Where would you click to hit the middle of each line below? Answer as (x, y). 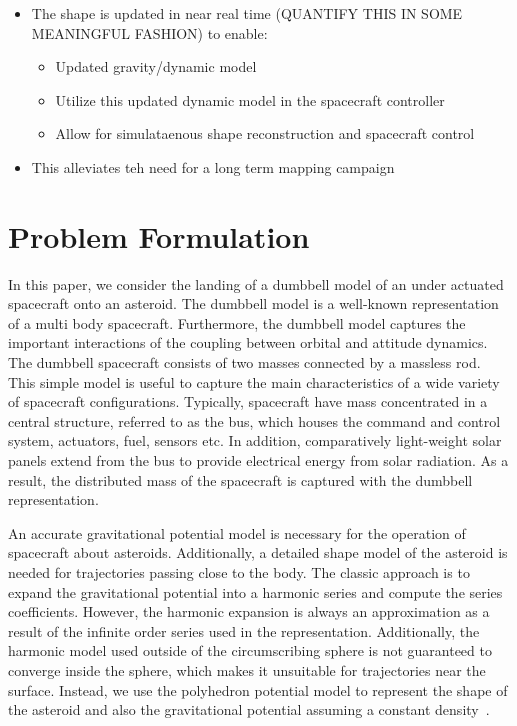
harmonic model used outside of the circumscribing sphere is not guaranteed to (250, 650)
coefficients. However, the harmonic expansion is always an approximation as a (249, 611)
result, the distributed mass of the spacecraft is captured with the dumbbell (240, 479)
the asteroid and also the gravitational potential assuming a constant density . (249, 709)
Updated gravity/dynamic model (156, 66)
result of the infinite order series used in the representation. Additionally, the (244, 630)
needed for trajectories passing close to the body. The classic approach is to (239, 572)
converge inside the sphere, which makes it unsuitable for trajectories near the (247, 669)
